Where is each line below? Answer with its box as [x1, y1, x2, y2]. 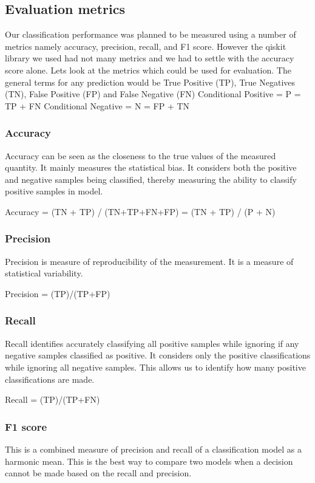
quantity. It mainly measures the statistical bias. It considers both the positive [5, 161, 297, 174]
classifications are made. [5, 372, 95, 385]
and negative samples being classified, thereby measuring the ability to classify [5, 173, 297, 185]
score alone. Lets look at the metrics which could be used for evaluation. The [5, 63, 291, 76]
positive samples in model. [5, 185, 103, 197]
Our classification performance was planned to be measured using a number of [5, 28, 296, 41]
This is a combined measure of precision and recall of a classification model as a [5, 442, 302, 455]
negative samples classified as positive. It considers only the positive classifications [5, 349, 311, 361]
